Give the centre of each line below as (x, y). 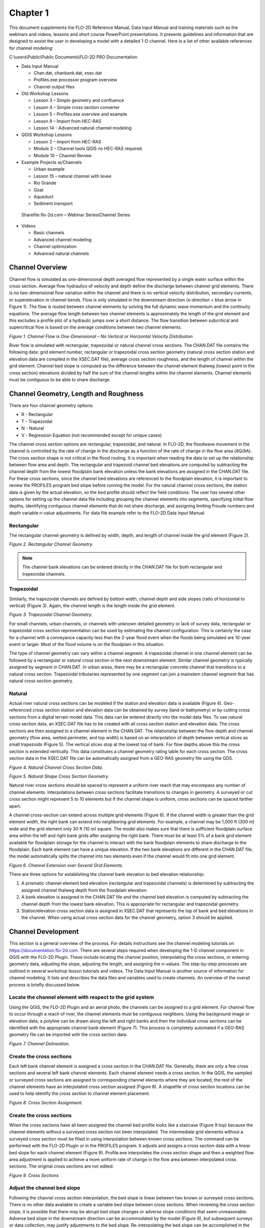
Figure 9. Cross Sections (34, 1175)
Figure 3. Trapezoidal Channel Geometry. (51, 614)
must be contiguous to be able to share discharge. (60, 380)
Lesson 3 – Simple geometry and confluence (79, 100)
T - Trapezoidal (37, 421)
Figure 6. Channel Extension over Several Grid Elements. (66, 865)
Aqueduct (44, 196)
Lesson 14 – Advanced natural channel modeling (83, 128)
